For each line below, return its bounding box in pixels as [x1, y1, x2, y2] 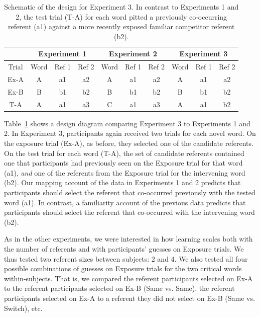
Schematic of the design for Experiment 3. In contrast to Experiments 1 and [4, 2, 239, 12]
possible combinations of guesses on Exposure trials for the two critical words [4, 263, 242, 274]
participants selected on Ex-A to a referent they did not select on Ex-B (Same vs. [4, 292, 255, 303]
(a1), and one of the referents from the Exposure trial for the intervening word [4, 167, 245, 178]
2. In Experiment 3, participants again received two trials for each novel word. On [4, 128, 256, 138]
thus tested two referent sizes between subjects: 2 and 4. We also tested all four [4, 253, 248, 264]
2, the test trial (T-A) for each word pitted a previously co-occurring [16, 11, 227, 22]
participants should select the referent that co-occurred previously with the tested [4, 187, 255, 197]
